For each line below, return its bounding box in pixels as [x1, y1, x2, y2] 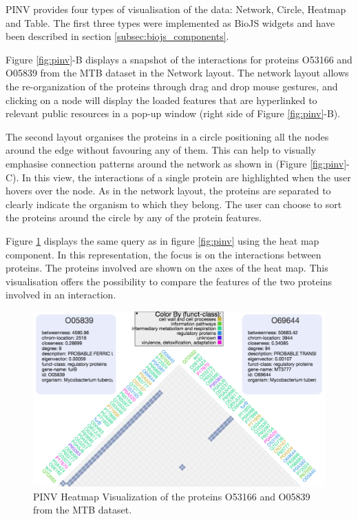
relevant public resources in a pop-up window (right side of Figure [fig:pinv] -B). [6, 106, 341, 121]
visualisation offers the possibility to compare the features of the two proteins [6, 274, 332, 288]
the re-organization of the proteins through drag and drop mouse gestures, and [6, 79, 338, 93]
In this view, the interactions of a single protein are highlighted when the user [22, 170, 351, 184]
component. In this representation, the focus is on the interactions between [6, 247, 322, 261]
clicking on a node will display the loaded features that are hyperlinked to [6, 92, 317, 107]
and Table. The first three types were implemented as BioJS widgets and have [6, 15, 335, 30]
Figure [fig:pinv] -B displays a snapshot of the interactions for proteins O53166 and [6, 52, 352, 66]
